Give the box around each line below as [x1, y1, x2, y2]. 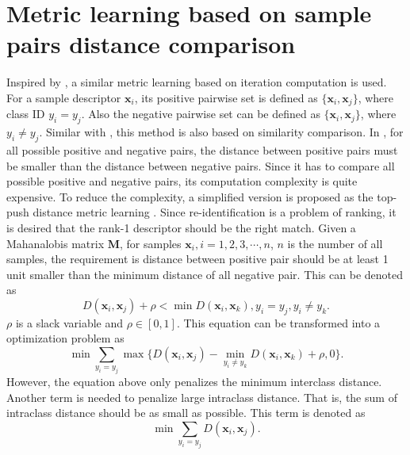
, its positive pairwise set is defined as [134, 89, 318, 105]
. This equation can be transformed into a [176, 314, 381, 331]
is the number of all [287, 235, 383, 251]
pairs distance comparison [6, 28, 296, 60]
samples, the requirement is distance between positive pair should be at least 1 [6, 250, 389, 267]
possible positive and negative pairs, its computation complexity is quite [6, 173, 358, 189]
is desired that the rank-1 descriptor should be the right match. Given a [6, 219, 356, 235]
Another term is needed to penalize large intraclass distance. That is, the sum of [6, 388, 397, 405]
